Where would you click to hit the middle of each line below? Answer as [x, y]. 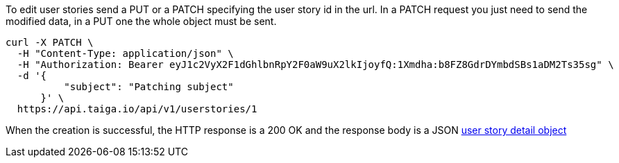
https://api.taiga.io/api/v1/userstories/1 [137, 109]
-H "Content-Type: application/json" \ [125, 53]
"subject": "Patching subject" [149, 87]
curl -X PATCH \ [50, 42]
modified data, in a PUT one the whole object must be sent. [141, 21]
